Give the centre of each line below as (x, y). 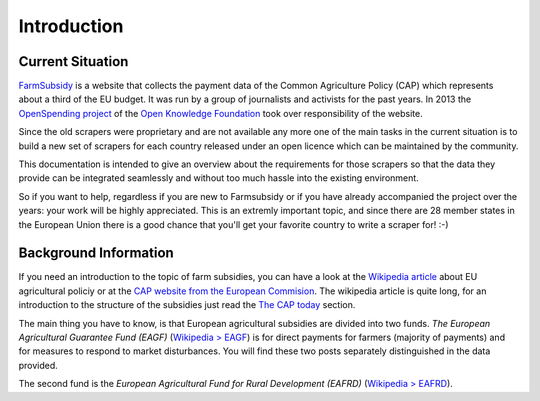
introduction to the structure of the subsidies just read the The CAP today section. (187, 305)
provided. (38, 365)
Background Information (96, 253)
